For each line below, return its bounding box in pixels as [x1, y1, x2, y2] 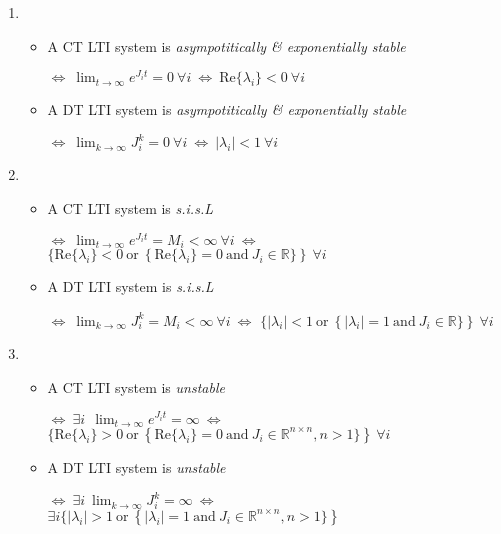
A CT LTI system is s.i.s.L [47, 197, 213, 218]
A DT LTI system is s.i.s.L [47, 276, 214, 297]
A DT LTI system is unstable [47, 456, 226, 477]
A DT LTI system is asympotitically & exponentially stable [47, 99, 407, 120]
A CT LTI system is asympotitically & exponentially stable [47, 35, 406, 56]
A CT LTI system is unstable [47, 376, 225, 397]
